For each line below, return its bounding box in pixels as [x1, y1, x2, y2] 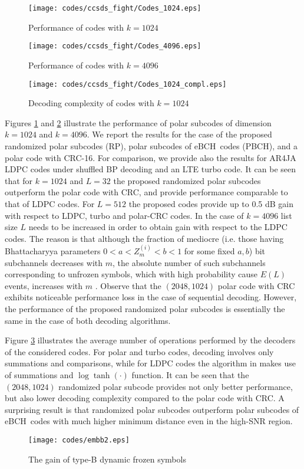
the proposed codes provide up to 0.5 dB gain [128, 197, 293, 209]
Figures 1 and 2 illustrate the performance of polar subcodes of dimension [5, 116, 272, 129]
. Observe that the [95, 279, 161, 291]
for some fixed [184, 245, 235, 257]
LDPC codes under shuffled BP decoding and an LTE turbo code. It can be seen [5, 163, 296, 175]
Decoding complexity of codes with [28, 97, 154, 109]
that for [5, 174, 33, 186]
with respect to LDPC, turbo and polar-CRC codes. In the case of [5, 209, 244, 221]
